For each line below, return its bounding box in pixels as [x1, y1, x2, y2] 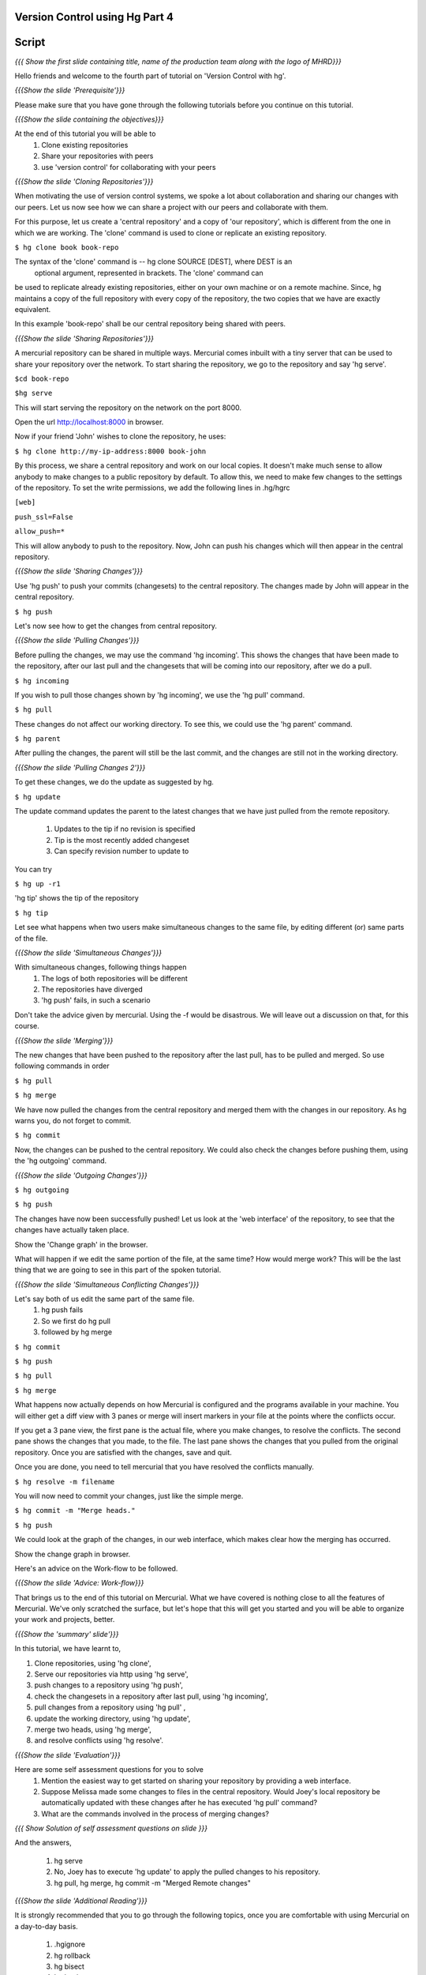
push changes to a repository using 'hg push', [34, 1680, 184, 1690]
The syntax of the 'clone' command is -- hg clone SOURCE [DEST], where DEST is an [14, 257, 293, 266]
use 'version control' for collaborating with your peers [41, 162, 216, 171]
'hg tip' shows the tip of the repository [14, 893, 140, 903]
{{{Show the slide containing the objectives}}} [14, 115, 165, 124]
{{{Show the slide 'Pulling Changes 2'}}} [14, 762, 146, 772]
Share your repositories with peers [41, 151, 154, 161]
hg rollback [54, 1951, 91, 1960]
